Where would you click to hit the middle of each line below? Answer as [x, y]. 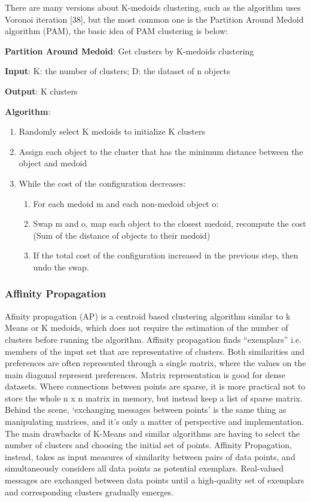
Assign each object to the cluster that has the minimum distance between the [161, 151]
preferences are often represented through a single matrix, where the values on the [155, 363]
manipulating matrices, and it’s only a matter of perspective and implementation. [155, 422]
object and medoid [53, 163]
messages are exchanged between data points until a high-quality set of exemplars [155, 480]
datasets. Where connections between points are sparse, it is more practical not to [155, 386]
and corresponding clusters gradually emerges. [89, 492]
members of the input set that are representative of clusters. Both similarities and [155, 351]
